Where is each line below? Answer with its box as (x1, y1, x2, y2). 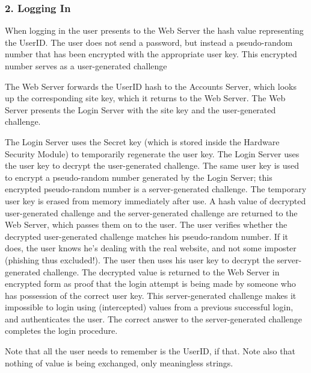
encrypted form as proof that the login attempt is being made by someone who (5, 277, 296, 290)
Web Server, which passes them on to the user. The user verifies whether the (5, 218, 288, 231)
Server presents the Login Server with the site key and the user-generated (5, 103, 276, 116)
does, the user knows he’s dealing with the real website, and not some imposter (5, 242, 297, 254)
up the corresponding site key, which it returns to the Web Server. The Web (5, 92, 286, 104)
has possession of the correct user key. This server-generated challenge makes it (5, 289, 297, 301)
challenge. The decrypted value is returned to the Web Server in (43, 265, 280, 278)
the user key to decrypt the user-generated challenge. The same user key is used (5, 159, 300, 172)
